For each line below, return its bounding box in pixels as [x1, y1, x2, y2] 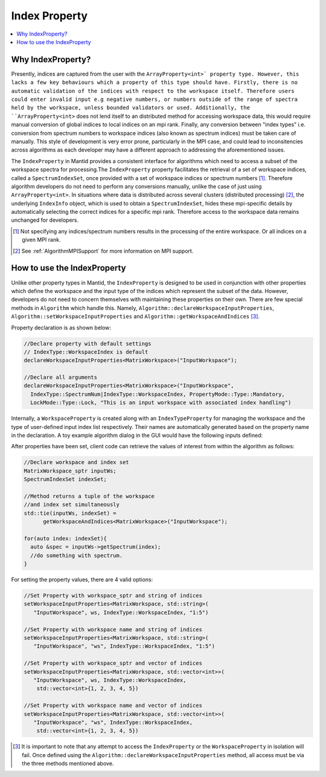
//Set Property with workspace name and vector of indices [24, 702, 202, 709]
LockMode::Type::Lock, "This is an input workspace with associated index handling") [30, 399, 292, 406]
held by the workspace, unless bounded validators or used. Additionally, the [11, 105, 251, 111]
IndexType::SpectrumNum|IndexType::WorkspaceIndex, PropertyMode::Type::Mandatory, [30, 390, 285, 398]
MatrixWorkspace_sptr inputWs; [24, 467, 117, 474]
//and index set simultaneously [24, 501, 120, 508]
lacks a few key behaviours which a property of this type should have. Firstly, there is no [11, 79, 298, 86]
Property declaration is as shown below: [11, 324, 112, 331]
